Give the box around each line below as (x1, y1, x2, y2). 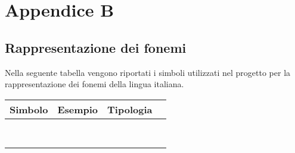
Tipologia (107, 102, 153, 116)
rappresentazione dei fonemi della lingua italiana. (5, 78, 184, 90)
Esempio (57, 102, 98, 116)
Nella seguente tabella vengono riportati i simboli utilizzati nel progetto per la (5, 66, 291, 78)
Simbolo (10, 102, 48, 116)
